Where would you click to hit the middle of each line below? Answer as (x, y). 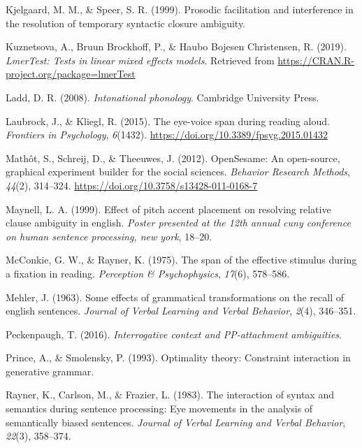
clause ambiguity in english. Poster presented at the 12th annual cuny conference (178, 223)
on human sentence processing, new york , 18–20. (109, 236)
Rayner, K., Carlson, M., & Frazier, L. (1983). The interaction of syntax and (170, 395)
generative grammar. (50, 371)
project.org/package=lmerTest (71, 74)
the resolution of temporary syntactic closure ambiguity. (126, 23)
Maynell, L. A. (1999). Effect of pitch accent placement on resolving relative (168, 209)
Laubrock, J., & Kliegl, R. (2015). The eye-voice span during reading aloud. (168, 121)
